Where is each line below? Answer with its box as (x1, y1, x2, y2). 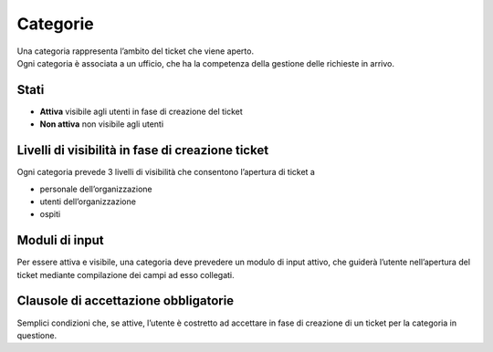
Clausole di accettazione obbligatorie (16, 293, 235, 309)
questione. (16, 329, 58, 341)
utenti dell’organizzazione (39, 196, 137, 207)
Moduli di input (16, 233, 104, 248)
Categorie (16, 14, 95, 34)
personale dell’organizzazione (39, 183, 152, 194)
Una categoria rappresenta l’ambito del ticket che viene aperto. (16, 46, 255, 57)
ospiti (39, 209, 61, 220)
